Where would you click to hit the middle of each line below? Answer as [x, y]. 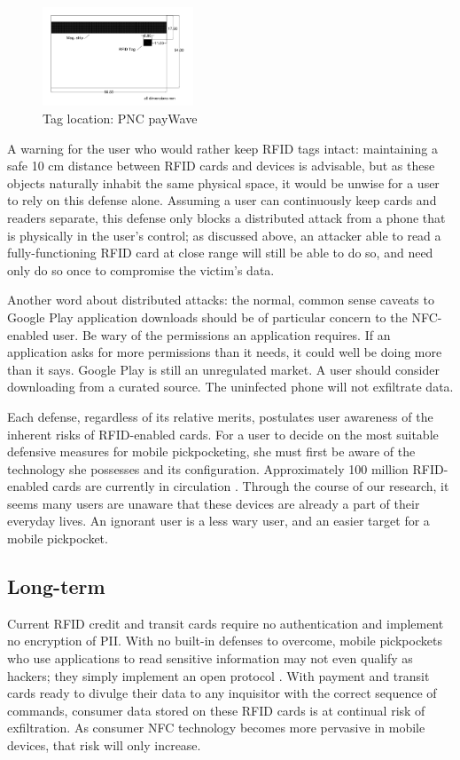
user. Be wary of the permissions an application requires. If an [222, 334]
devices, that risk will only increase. [104, 745]
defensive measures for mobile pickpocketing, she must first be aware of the [211, 451]
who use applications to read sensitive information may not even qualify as [210, 658]
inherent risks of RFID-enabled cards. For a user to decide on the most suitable [223, 434]
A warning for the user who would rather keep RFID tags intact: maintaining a [222, 148]
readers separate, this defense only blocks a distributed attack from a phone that [226, 217]
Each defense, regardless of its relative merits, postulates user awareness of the [220, 416]
